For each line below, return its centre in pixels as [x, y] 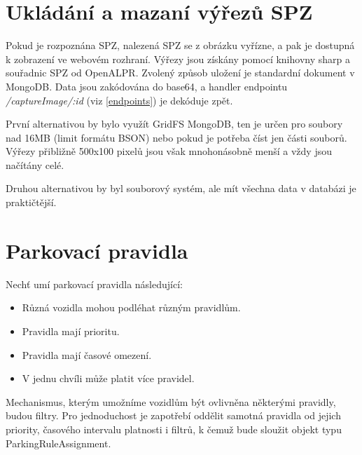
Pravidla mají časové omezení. [87, 354]
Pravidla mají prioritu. [71, 331]
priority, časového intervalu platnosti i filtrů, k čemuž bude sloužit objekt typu [174, 429]
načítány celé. [35, 164]
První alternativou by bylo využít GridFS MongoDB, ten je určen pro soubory [174, 124]
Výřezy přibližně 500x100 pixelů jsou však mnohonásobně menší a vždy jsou [169, 151]
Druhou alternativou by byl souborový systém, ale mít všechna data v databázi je [181, 188]
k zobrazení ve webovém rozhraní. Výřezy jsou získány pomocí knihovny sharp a [178, 59]
